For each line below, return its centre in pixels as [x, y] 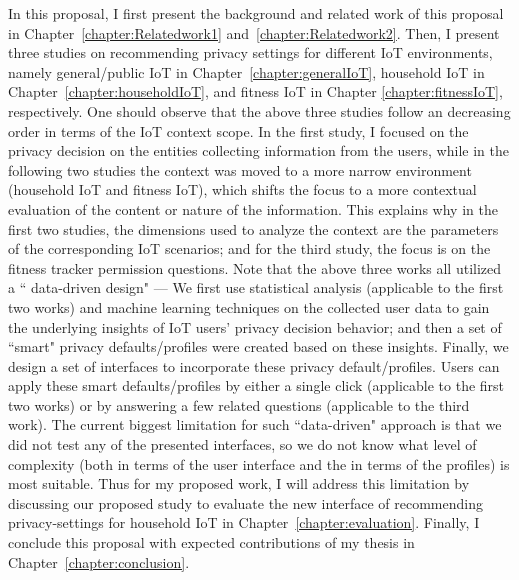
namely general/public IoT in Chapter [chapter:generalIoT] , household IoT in [246, 71]
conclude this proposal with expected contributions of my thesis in [211, 542]
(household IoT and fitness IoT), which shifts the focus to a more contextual [242, 189]
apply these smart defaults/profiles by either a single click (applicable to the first [256, 385]
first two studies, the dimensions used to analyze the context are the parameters [253, 228]
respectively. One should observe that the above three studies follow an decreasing [259, 110]
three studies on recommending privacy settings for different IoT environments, [250, 52]
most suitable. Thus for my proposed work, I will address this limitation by [239, 483]
